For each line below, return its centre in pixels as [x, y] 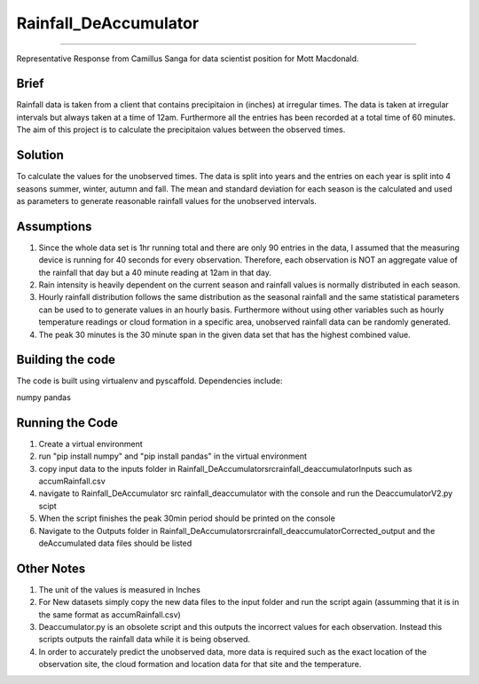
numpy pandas [43, 397]
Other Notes [51, 568]
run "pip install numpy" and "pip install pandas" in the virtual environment [173, 456]
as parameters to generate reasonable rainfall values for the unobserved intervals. [166, 200]
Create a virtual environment [91, 444]
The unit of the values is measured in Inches [120, 589]
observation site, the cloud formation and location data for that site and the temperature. [200, 664]
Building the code [66, 360]
